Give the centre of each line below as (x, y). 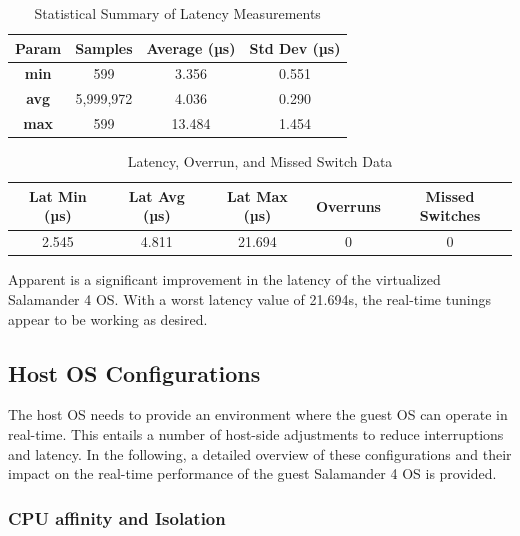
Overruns (348, 205)
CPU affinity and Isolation (117, 517)
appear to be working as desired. (108, 318)
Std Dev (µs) (295, 47)
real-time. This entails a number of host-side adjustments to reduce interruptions (256, 433)
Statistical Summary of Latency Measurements (177, 13)
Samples (104, 47)
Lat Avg (156, 195)
